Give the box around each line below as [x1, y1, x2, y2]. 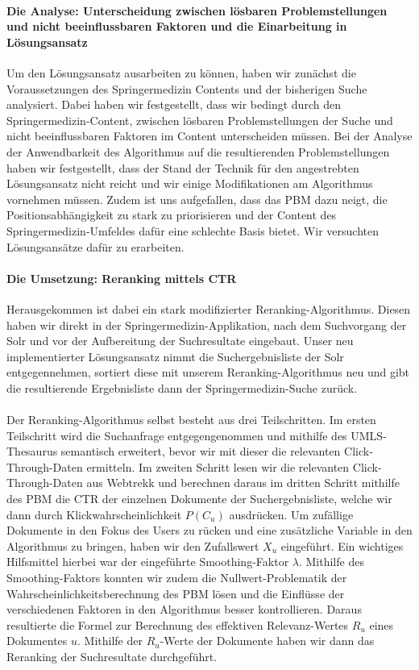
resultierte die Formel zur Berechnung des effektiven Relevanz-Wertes [6, 616, 349, 633]
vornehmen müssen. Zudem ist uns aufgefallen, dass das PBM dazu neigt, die [6, 190, 388, 207]
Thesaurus [6, 443, 58, 460]
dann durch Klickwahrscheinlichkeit [6, 506, 182, 522]
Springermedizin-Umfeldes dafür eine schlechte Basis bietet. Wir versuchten [6, 222, 379, 239]
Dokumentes [6, 632, 68, 649]
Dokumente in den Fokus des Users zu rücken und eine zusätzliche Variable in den [6, 522, 413, 539]
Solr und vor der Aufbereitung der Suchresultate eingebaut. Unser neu [6, 332, 354, 349]
